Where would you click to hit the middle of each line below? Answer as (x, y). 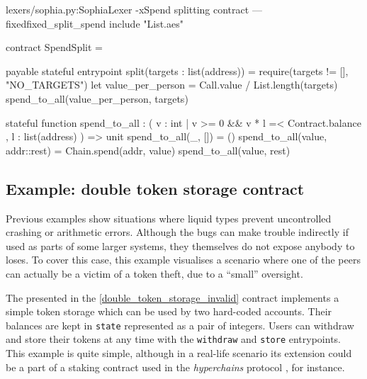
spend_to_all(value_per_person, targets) (97, 98)
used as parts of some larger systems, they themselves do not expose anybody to (180, 245)
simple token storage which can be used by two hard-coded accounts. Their (169, 311)
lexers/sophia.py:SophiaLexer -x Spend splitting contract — (134, 9)
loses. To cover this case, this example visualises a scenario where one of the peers (183, 260)
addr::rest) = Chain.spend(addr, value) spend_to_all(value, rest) (148, 150)
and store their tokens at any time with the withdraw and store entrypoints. (174, 339)
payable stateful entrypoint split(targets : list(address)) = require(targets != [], (177, 70)
